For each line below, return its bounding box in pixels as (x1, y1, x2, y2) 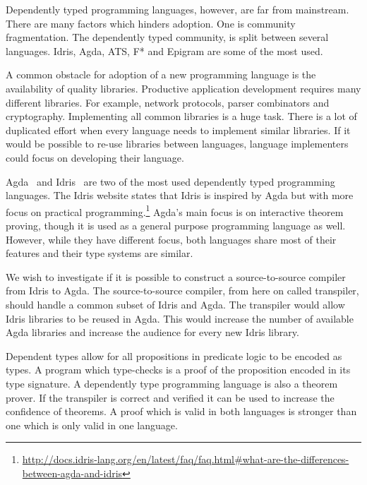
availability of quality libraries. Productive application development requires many (6, 80, 361, 95)
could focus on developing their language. (6, 150, 184, 164)
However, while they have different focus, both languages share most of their (6, 232, 337, 246)
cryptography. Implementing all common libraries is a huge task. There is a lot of (6, 109, 357, 124)
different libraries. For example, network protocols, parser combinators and (6, 95, 330, 109)
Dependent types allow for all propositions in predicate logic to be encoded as (6, 348, 342, 363)
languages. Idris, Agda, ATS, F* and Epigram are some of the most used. (6, 43, 323, 58)
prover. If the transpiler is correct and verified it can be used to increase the (6, 390, 335, 405)
